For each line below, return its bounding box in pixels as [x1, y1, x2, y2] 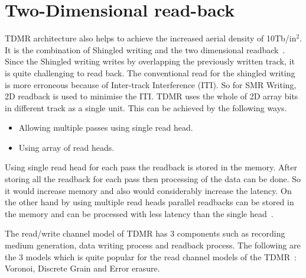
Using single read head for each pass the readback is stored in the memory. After [5, 161, 297, 173]
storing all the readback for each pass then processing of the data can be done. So [5, 173, 301, 185]
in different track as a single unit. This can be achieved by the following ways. [5, 101, 287, 114]
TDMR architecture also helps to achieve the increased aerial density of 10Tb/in [5, 32, 297, 44]
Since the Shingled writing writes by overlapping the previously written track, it [5, 55, 295, 67]
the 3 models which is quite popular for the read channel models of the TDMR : [5, 250, 297, 263]
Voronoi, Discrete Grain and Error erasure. [5, 262, 160, 274]
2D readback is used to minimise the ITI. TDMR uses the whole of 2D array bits [5, 90, 298, 102]
